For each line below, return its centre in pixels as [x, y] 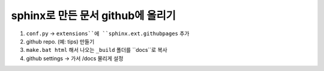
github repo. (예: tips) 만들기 [60, 41]
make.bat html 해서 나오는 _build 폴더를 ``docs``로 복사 [97, 50]
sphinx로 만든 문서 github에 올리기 [94, 16]
